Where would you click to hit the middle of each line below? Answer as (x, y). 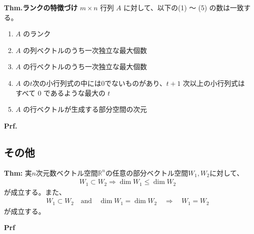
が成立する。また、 (35, 192)
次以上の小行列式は (214, 83)
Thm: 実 (18, 172)
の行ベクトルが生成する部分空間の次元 (85, 109)
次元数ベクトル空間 (67, 172)
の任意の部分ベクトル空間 (147, 172)
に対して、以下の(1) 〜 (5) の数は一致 (184, 7)
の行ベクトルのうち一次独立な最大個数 (85, 66)
